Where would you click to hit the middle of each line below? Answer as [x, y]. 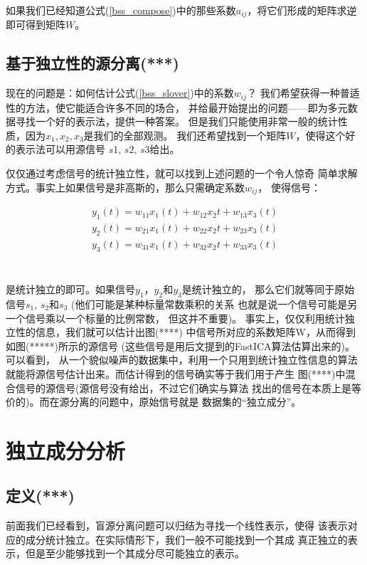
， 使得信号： [289, 187]
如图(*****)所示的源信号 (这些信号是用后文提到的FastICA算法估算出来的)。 [181, 345]
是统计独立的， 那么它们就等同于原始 [268, 289]
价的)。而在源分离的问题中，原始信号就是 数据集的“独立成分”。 [154, 402]
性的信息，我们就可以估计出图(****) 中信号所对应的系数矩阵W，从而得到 [185, 332]
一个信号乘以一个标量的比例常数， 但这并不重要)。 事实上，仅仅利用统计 [175, 318]
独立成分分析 [66, 450]
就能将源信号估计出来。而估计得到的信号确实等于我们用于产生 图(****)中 [176, 373]
